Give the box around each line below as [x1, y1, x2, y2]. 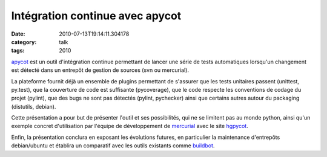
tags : [11, 47, 25, 54]
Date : [11, 30, 25, 37]
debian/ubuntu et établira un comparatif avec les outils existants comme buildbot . [11, 142, 215, 149]
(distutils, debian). [11, 103, 56, 110]
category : [11, 38, 37, 45]
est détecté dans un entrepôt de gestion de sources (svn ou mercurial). [11, 66, 189, 74]
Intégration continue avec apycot [11, 9, 182, 22]
